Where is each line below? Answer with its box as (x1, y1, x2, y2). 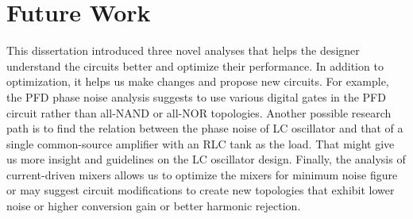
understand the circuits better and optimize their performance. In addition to (6, 57, 384, 74)
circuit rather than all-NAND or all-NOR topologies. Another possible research (6, 104, 392, 121)
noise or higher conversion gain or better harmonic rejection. (6, 198, 301, 214)
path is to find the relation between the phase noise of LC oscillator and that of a (6, 120, 403, 136)
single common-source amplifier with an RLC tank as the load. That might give (6, 135, 395, 152)
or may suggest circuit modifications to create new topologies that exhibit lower (6, 182, 395, 198)
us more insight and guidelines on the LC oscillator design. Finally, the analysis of (6, 151, 406, 167)
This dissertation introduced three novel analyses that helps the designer (6, 42, 360, 59)
